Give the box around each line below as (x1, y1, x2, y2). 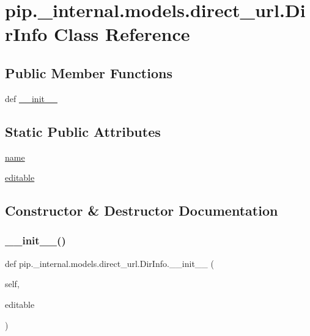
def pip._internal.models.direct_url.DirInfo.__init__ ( (5, 257, 214, 269)
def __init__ (5, 92, 57, 104)
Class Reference (54, 21, 190, 46)
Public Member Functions (5, 63, 172, 82)
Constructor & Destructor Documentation (5, 201, 278, 220)
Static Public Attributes (5, 122, 161, 141)
